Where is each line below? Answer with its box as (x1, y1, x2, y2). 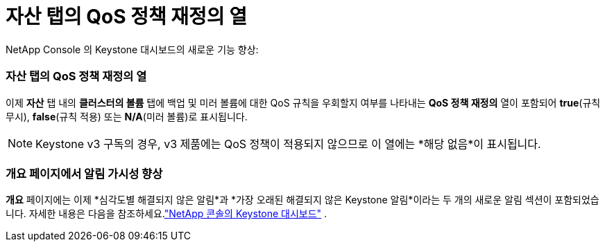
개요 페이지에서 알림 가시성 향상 (6, 166, 163, 181)
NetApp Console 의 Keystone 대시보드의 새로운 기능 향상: (6, 43, 259, 55)
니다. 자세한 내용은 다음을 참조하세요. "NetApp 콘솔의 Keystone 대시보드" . (6, 208, 327, 220)
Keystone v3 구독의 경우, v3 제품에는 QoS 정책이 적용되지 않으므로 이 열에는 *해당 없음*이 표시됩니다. (35, 136, 541, 151)
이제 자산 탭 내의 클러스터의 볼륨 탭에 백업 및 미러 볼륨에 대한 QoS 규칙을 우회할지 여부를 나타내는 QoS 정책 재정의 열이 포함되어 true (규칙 (6, 96, 601, 109)
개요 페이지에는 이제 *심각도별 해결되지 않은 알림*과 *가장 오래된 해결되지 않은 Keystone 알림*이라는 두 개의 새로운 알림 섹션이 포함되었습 (6, 194, 599, 206)
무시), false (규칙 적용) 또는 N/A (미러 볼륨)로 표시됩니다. (6, 110, 248, 122)
